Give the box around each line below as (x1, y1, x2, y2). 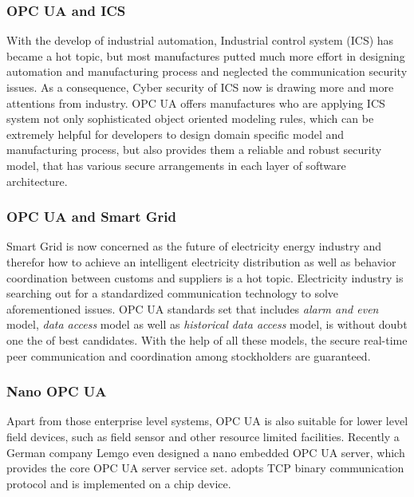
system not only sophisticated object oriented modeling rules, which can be (6, 110, 374, 127)
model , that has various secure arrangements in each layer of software (6, 156, 346, 173)
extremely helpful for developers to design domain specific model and (6, 125, 345, 142)
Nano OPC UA (6, 381, 107, 401)
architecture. (6, 172, 68, 189)
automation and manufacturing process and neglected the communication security (6, 63, 408, 80)
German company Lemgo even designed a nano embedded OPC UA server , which (6, 444, 405, 460)
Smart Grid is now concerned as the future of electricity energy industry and (6, 238, 382, 254)
